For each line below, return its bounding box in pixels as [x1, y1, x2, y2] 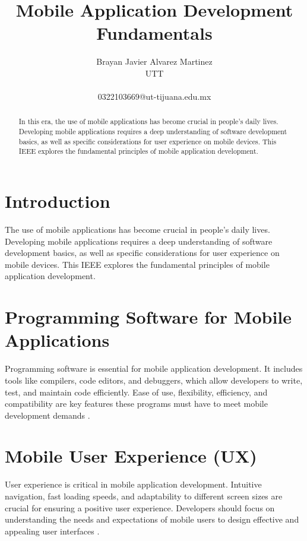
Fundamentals [96, 21, 213, 45]
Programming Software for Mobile [5, 305, 292, 329]
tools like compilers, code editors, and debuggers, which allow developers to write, [5, 374, 303, 386]
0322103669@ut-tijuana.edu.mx [97, 90, 211, 103]
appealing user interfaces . [5, 524, 100, 537]
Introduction [5, 189, 110, 213]
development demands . [5, 409, 90, 421]
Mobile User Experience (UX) [5, 444, 257, 468]
